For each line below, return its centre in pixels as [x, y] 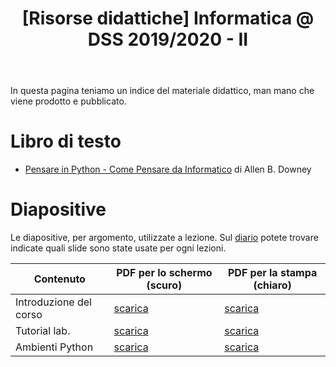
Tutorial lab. [43, 331]
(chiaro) [272, 285]
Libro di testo [66, 141]
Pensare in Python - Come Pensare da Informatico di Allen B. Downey [168, 169]
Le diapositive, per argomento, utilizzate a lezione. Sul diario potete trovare [164, 238]
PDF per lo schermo [164, 273]
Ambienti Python [54, 347]
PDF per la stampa [272, 273]
